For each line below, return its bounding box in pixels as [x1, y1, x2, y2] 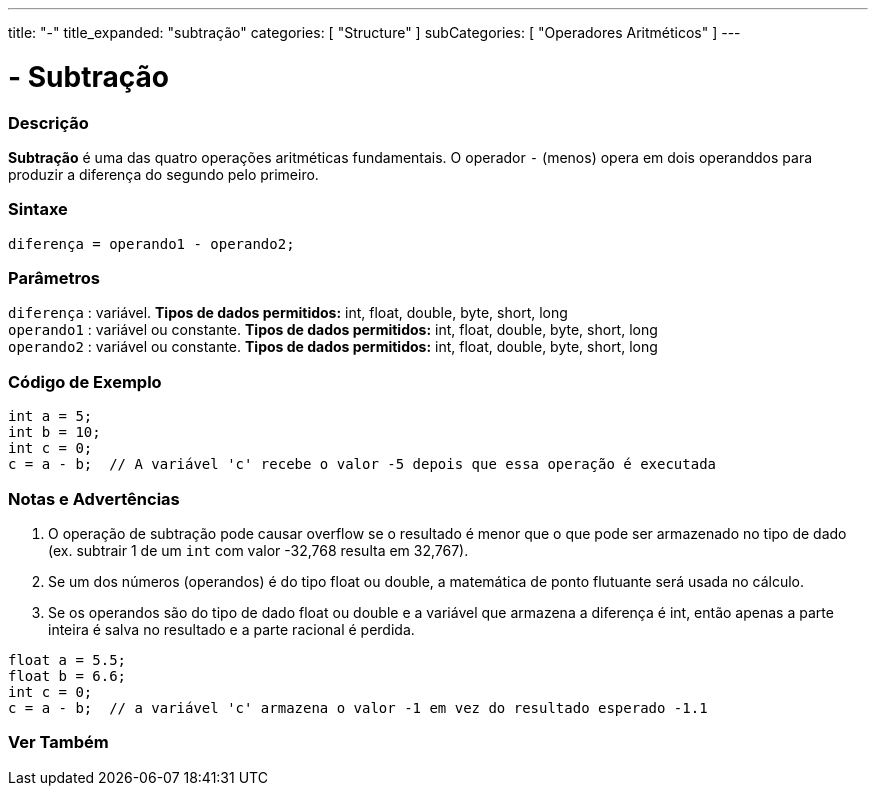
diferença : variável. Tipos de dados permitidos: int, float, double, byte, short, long [8, 304, 568, 322]
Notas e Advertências [8, 488, 180, 509]
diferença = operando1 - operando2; [8, 235, 295, 252]
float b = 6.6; [8, 667, 127, 684]
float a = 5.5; [8, 651, 127, 668]
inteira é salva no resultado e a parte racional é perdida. [48, 620, 415, 638]
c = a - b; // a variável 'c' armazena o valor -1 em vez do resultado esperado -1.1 [8, 699, 708, 716]
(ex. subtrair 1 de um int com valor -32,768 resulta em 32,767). [48, 541, 469, 559]
